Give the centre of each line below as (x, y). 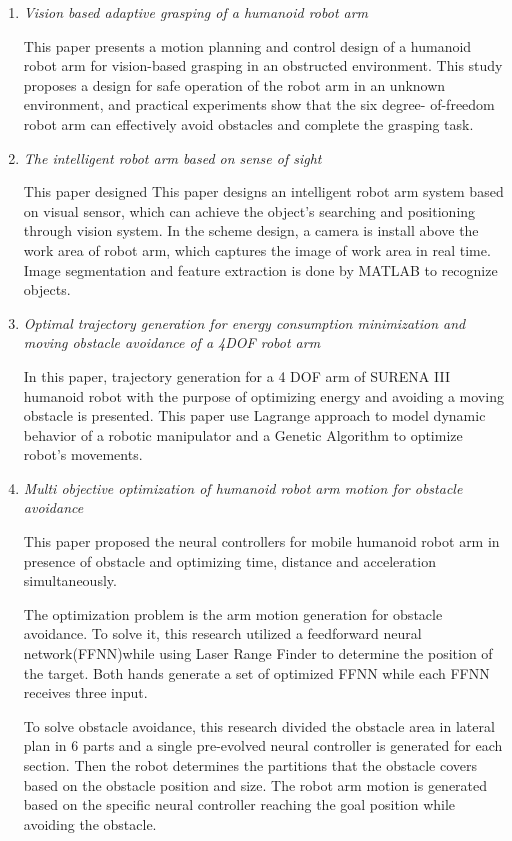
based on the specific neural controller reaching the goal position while (239, 804)
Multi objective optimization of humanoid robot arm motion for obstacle (243, 487)
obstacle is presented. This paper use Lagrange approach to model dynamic (254, 415)
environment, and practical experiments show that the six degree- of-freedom (259, 104)
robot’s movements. (83, 454)
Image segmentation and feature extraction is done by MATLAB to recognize (260, 269)
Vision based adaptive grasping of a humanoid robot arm (196, 12)
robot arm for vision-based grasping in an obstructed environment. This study (263, 65)
